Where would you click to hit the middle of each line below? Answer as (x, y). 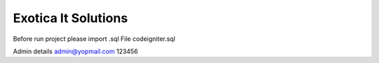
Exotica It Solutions (71, 18)
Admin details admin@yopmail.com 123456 (75, 51)
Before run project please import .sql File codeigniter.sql (94, 39)
